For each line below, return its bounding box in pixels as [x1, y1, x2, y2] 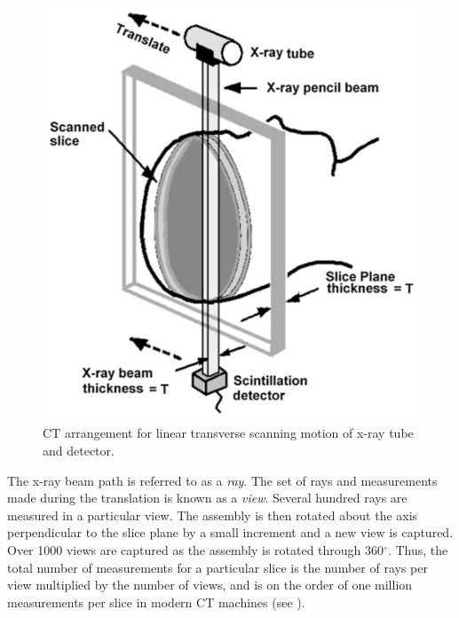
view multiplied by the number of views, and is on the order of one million [7, 575, 413, 594]
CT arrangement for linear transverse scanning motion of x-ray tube [43, 424, 414, 442]
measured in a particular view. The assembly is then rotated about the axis [7, 505, 418, 524]
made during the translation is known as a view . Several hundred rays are [7, 488, 408, 507]
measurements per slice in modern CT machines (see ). [7, 592, 305, 611]
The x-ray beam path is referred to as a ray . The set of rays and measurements [7, 471, 438, 489]
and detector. [43, 441, 115, 460]
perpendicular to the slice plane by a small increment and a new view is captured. [7, 523, 454, 542]
